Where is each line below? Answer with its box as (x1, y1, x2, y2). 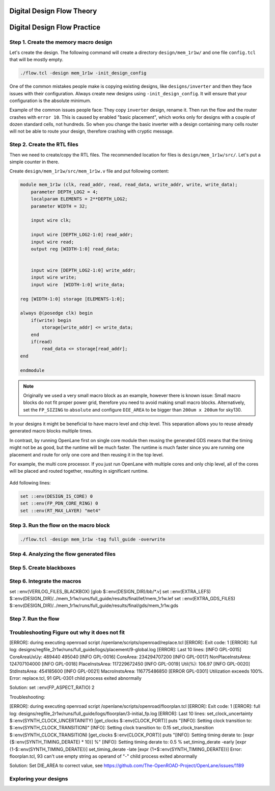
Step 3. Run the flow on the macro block (9, 522, 110, 529)
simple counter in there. (9, 159, 60, 165)
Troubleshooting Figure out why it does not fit (9, 629, 125, 636)
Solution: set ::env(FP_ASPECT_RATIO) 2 (9, 684, 95, 691)
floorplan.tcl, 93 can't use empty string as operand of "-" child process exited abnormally (9, 753, 198, 759)
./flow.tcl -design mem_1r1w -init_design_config (20, 70, 147, 76)
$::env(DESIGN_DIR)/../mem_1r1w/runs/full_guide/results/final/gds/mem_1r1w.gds (9, 602, 178, 609)
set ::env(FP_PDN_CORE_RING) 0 (20, 500, 99, 506)
